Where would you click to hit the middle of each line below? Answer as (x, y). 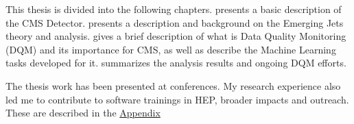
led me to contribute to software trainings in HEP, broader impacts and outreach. (177, 99)
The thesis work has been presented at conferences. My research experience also (173, 85)
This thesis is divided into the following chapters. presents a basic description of (174, 9)
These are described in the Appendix (83, 113)
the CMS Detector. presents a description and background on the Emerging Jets (175, 22)
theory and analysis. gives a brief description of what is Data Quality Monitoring (176, 36)
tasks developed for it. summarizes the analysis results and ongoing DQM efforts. (176, 63)
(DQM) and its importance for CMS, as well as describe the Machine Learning (171, 49)
